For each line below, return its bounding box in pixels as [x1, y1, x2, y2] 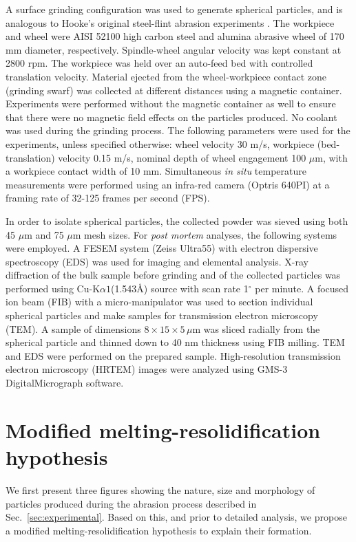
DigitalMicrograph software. [6, 376, 124, 390]
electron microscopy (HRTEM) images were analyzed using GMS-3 [6, 362, 288, 376]
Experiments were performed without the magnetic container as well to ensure [6, 96, 336, 111]
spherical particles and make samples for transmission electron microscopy [6, 308, 318, 323]
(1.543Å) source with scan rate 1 [111, 281, 249, 295]
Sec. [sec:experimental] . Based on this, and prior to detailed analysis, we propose [6, 510, 347, 524]
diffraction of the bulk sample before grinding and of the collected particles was [6, 268, 341, 282]
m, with [315, 150, 348, 164]
